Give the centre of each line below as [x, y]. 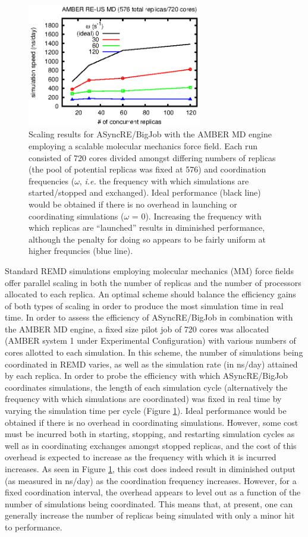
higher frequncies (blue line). [81, 251]
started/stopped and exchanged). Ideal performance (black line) [145, 192]
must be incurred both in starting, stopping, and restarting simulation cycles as [150, 434]
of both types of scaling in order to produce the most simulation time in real [144, 305]
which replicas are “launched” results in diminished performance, [147, 227]
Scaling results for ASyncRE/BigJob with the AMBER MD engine [150, 134]
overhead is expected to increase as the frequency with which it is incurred [141, 457]
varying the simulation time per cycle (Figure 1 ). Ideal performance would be [146, 411]
